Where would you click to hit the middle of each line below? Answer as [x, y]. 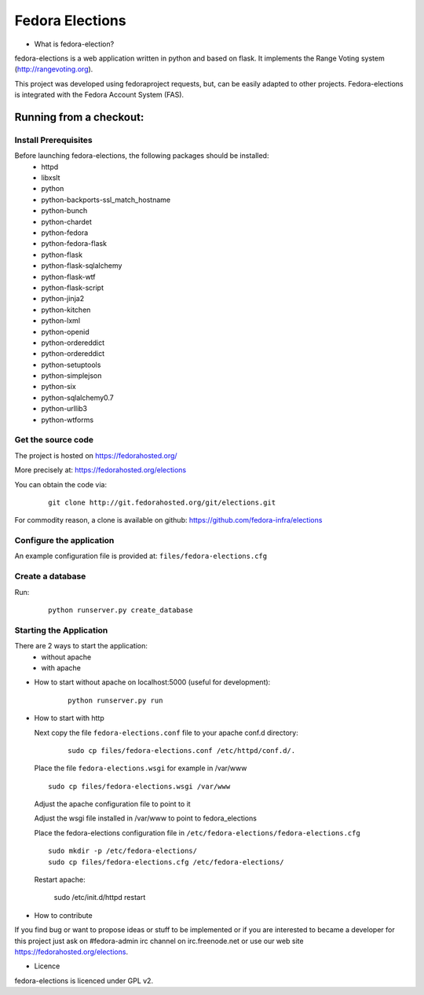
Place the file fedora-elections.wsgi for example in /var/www [141, 768]
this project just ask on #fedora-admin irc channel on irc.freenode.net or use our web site [159, 941]
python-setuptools [71, 365]
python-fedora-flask [74, 244]
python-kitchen [66, 310]
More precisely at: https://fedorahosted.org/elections [101, 470]
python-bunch [64, 211]
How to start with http [69, 718]
